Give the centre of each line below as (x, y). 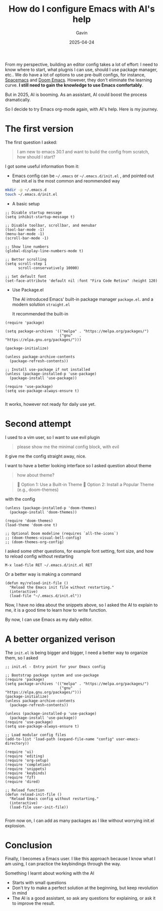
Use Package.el (28, 290)
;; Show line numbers (27, 247)
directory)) (17, 743)
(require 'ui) (19, 752)
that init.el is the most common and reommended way (66, 181)
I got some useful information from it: (42, 166)
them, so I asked (22, 657)
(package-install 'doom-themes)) (43, 512)
